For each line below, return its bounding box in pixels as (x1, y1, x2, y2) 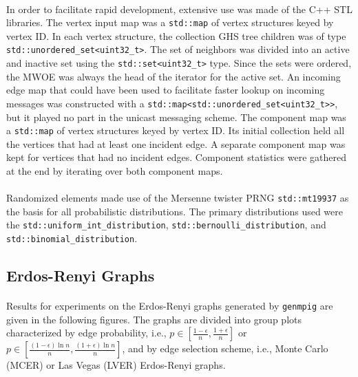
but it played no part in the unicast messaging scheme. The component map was (6, 109, 346, 124)
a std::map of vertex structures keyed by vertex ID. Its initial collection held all (6, 123, 345, 138)
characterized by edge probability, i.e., (6, 325, 167, 340)
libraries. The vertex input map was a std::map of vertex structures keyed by (6, 15, 334, 30)
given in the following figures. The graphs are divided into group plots (6, 312, 302, 326)
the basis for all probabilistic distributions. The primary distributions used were (6, 204, 344, 218)
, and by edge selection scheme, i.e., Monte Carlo (122, 341, 328, 356)
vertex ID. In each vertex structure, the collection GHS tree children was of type (6, 28, 346, 43)
